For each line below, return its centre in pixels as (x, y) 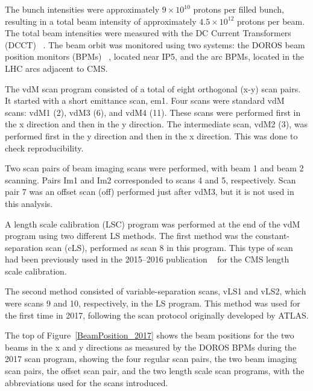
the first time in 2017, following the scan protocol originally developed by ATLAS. (157, 315)
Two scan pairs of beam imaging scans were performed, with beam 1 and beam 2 (154, 168)
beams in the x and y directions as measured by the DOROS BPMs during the (151, 347)
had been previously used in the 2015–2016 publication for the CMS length (147, 259)
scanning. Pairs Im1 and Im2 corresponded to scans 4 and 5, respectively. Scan (150, 180)
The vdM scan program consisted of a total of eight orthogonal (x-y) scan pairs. (153, 88)
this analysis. (29, 203)
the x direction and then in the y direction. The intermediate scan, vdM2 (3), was (156, 124)
